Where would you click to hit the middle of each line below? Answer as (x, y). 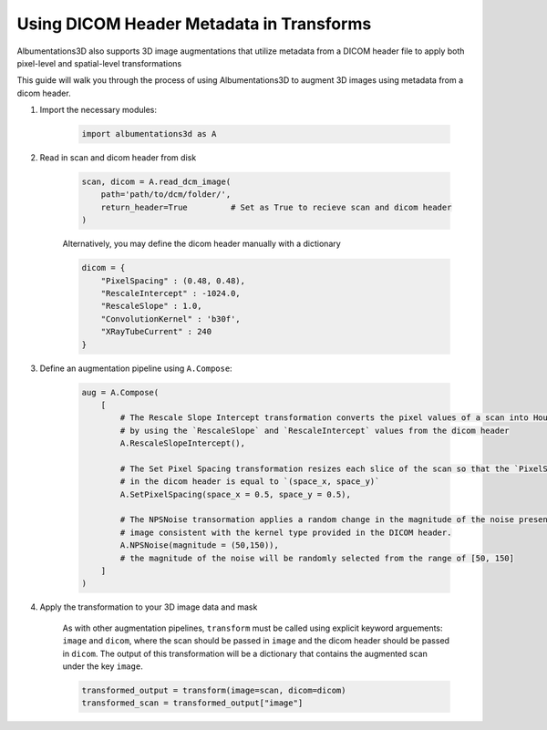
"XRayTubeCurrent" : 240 (156, 332)
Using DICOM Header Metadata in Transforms (194, 24)
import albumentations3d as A (149, 134)
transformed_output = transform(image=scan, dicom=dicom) (214, 690)
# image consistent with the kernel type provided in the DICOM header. (286, 532)
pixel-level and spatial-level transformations (99, 63)
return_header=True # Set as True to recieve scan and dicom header (276, 207)
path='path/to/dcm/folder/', (166, 195)
